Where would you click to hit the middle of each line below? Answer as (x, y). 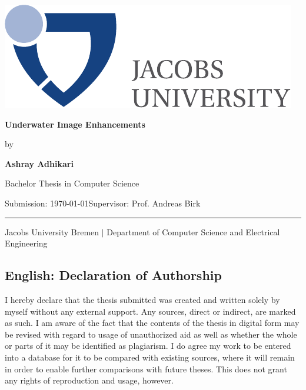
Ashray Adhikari (39, 163)
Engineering (26, 243)
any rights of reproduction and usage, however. (89, 380)
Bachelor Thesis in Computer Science (72, 183)
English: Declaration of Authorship (113, 275)
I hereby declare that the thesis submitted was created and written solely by (142, 299)
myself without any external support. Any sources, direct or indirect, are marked (150, 311)
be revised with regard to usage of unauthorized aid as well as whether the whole (151, 334)
